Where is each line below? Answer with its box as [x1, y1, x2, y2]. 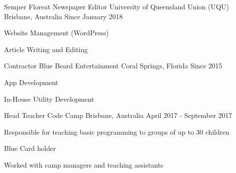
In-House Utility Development [4, 93, 94, 104]
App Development [4, 77, 59, 87]
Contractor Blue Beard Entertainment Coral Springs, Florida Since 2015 [4, 60, 222, 71]
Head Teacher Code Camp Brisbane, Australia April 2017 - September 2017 [4, 110, 233, 120]
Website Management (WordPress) [4, 28, 109, 38]
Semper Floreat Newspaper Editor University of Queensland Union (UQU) [4, 1, 229, 11]
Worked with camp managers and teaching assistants [4, 159, 164, 170]
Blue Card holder [4, 143, 56, 153]
